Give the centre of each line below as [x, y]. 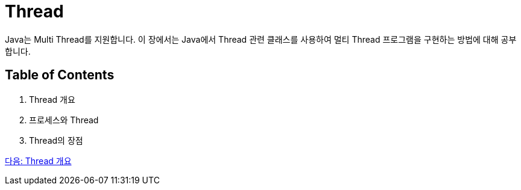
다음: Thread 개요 [38, 161]
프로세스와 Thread [64, 120]
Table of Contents [60, 75]
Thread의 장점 [56, 140]
